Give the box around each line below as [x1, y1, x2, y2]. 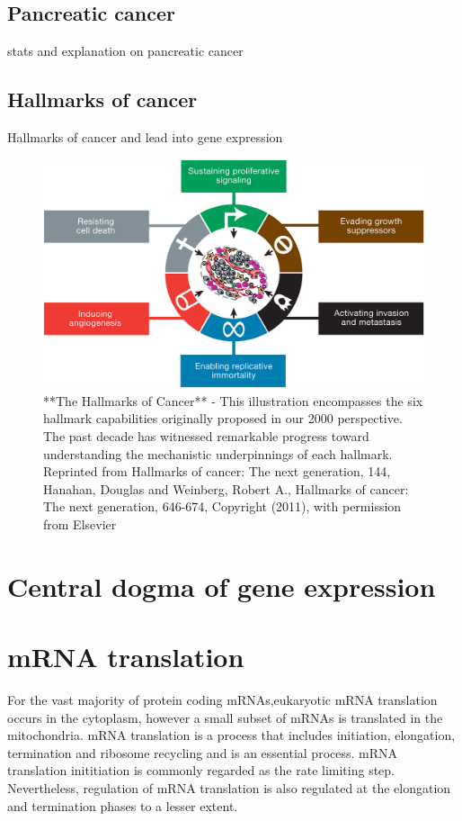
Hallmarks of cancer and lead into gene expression [7, 128, 283, 146]
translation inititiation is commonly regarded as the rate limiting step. [7, 761, 395, 780]
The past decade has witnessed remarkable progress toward [43, 427, 369, 446]
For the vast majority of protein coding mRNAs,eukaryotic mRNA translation [7, 690, 438, 709]
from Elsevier [43, 514, 117, 533]
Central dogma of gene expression [7, 567, 436, 604]
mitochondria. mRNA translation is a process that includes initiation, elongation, [7, 726, 456, 744]
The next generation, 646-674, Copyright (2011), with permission [43, 497, 402, 516]
